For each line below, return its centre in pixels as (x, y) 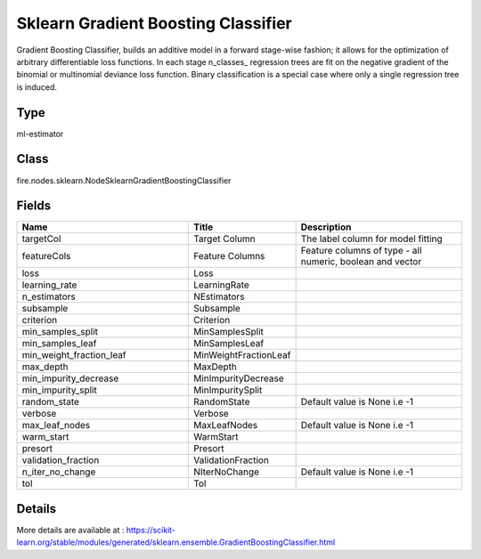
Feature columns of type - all (361, 251)
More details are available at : (70, 530)
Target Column (224, 239)
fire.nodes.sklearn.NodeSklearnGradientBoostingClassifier (124, 180)
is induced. (37, 87)
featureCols (46, 256)
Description (326, 227)
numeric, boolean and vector (361, 262)
